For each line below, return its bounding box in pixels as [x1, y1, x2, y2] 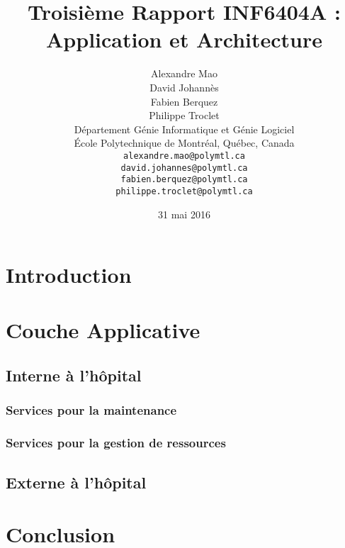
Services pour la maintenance [6, 401, 177, 419]
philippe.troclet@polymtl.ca [115, 186, 253, 196]
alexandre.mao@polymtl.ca [123, 150, 245, 161]
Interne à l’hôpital [6, 364, 142, 386]
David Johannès [149, 79, 219, 94]
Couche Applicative [6, 315, 200, 345]
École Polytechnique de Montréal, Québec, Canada [74, 135, 295, 150]
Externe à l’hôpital [6, 471, 147, 493]
